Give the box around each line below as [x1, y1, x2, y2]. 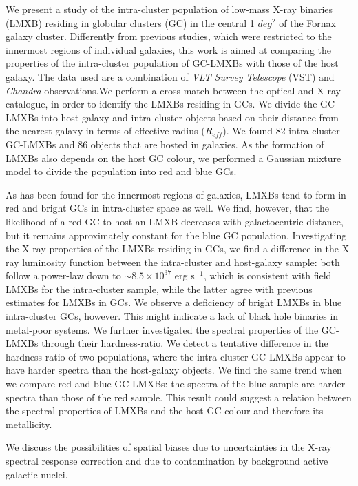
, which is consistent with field [204, 268, 332, 283]
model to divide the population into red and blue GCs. [6, 164, 237, 179]
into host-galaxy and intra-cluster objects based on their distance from [41, 110, 339, 124]
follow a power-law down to [6, 268, 121, 283]
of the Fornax [279, 15, 336, 30]
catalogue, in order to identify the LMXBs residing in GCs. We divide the [6, 97, 317, 111]
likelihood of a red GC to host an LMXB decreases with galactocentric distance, [6, 214, 344, 228]
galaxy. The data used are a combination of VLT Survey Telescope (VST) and [6, 69, 335, 83]
